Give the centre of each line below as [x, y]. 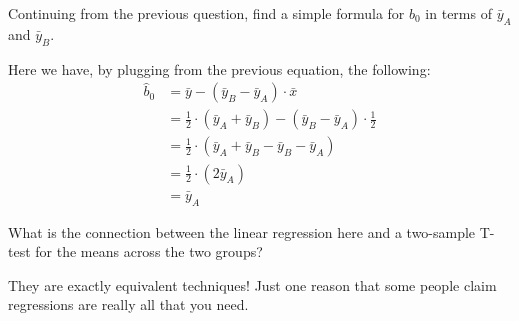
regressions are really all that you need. [128, 304]
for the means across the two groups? [149, 251]
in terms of [458, 13]
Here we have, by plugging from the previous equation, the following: [219, 68]
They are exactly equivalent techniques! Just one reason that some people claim [252, 284]
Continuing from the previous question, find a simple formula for [206, 13]
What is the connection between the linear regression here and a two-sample [242, 231]
